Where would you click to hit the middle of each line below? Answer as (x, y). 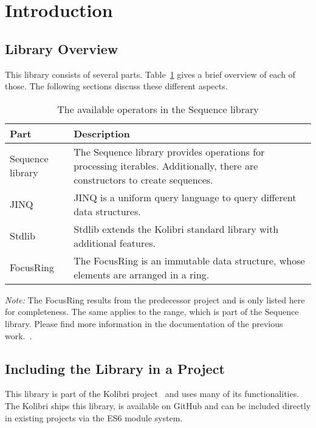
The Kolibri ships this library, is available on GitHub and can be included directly (158, 405)
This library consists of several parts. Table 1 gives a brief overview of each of (150, 74)
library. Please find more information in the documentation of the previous (144, 323)
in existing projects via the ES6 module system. (94, 417)
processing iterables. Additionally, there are (166, 165)
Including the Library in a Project (115, 368)
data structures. (107, 211)
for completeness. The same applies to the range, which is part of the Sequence (152, 312)
